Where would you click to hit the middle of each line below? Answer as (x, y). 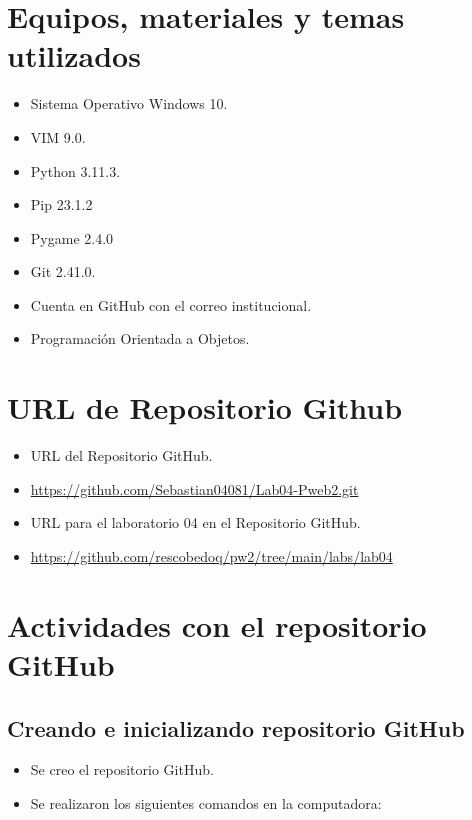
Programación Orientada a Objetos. (140, 338)
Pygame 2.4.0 (72, 237)
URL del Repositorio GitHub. (121, 455)
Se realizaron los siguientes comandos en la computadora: (206, 802)
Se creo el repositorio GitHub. (122, 769)
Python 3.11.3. (75, 170)
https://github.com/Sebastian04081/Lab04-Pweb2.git (194, 488)
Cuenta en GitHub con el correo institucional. (171, 304)
